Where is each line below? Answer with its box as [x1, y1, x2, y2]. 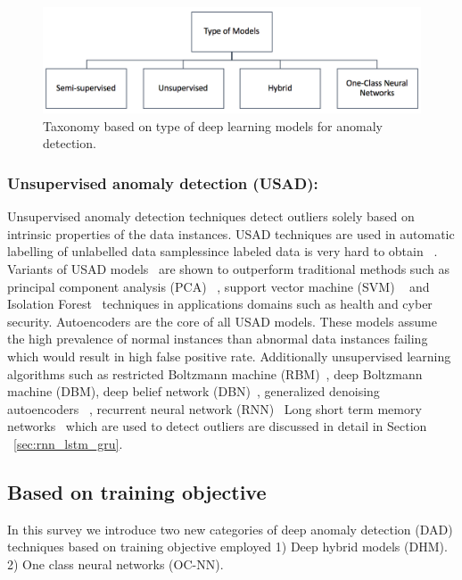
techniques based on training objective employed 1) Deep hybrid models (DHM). [7, 537, 448, 556]
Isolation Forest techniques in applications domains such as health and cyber [7, 294, 433, 313]
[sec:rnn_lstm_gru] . [13, 434, 123, 452]
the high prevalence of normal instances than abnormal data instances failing [7, 329, 428, 348]
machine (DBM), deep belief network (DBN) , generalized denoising [7, 382, 380, 401]
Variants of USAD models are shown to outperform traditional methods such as [7, 260, 450, 278]
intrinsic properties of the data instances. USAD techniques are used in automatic [7, 224, 455, 243]
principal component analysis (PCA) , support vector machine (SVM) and [7, 277, 430, 295]
